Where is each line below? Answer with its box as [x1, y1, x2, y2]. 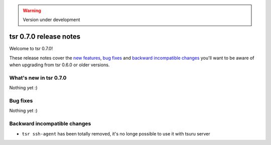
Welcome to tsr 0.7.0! [9, 46, 53, 52]
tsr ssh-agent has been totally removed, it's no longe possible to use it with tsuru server [22, 130, 210, 136]
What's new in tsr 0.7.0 [9, 74, 67, 81]
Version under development [23, 17, 80, 23]
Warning [23, 8, 41, 14]
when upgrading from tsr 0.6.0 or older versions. [9, 62, 110, 68]
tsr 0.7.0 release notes [9, 33, 81, 41]
